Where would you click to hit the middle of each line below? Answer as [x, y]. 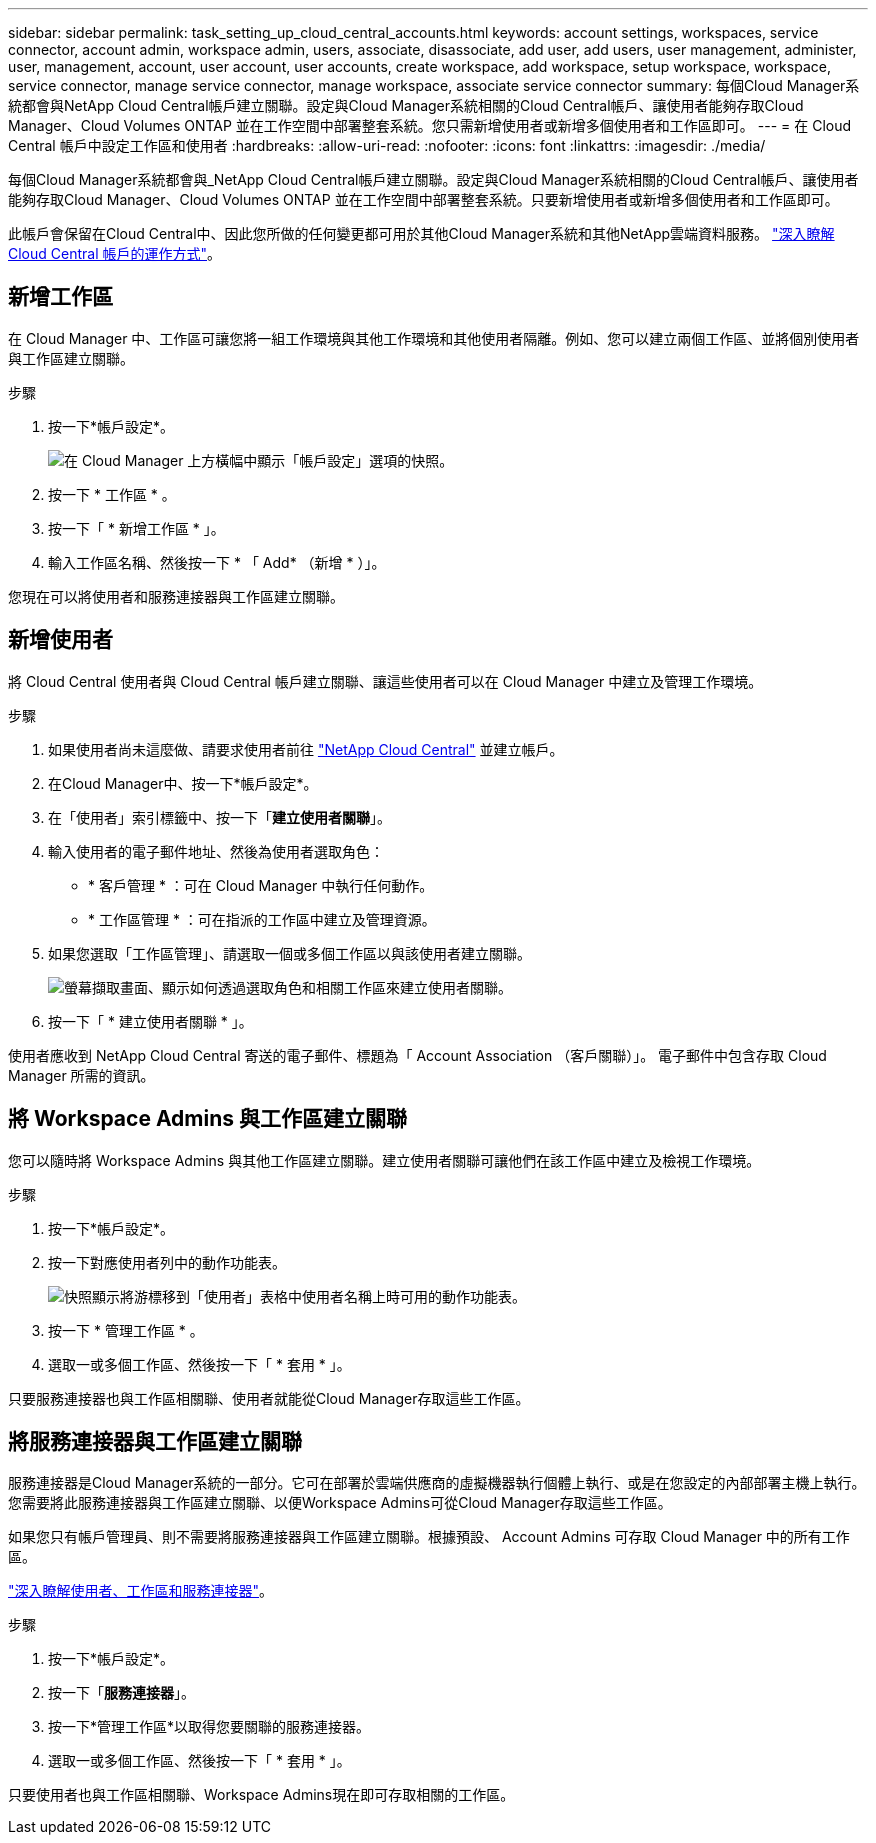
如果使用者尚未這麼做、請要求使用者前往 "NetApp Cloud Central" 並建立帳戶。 [306, 749]
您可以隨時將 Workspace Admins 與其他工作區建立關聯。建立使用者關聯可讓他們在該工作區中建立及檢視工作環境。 [384, 1160]
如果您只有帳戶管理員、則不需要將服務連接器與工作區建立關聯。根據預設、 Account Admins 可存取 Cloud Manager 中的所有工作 [429, 1537]
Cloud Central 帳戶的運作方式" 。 [115, 253]
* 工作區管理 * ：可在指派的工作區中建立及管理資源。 [262, 919]
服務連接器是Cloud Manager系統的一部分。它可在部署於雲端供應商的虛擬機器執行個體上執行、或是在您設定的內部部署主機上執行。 [437, 1483]
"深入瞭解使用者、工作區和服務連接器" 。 [141, 1591]
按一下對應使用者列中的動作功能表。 [167, 1262]
